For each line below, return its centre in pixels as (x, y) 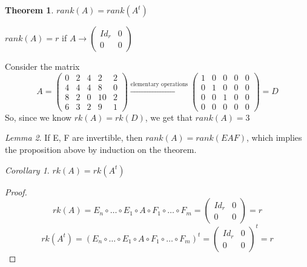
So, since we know (38, 117)
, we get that (169, 117)
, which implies (274, 137)
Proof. (16, 191)
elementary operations (159, 85)
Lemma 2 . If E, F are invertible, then (74, 137)
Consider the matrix (42, 66)
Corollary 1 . (27, 170)
